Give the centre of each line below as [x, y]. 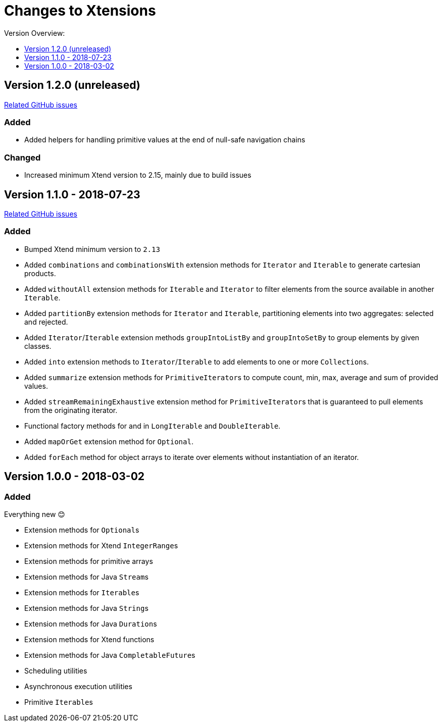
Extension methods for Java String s [86, 608]
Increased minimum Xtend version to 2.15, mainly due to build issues [138, 175]
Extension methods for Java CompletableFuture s [110, 655]
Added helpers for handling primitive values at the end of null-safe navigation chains [165, 140]
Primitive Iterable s [59, 702]
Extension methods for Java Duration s [91, 624]
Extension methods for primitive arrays [89, 561]
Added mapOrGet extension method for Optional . [109, 441]
